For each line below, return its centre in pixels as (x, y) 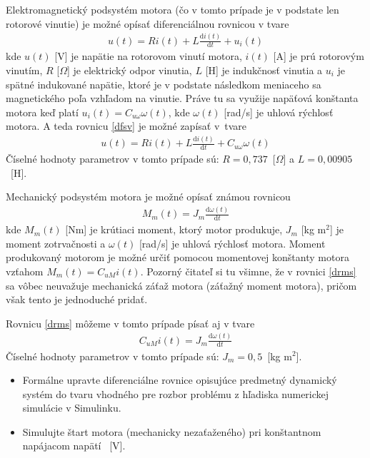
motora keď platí (42, 112)
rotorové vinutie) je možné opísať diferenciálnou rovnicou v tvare (147, 23)
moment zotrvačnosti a (56, 243)
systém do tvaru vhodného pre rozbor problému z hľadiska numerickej (176, 393)
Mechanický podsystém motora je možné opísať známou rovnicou (148, 197)
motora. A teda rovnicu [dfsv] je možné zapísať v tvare (126, 126)
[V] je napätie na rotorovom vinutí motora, (148, 56)
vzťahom (25, 271)
